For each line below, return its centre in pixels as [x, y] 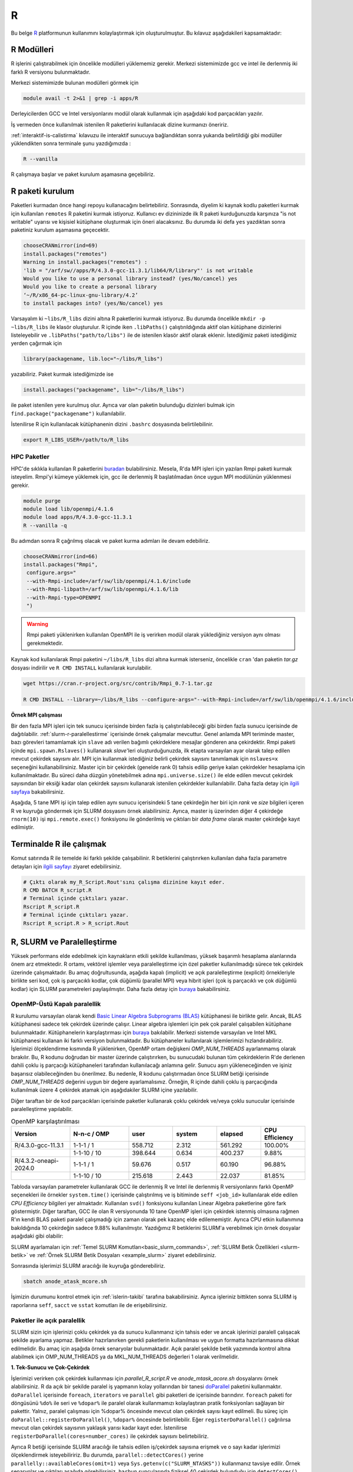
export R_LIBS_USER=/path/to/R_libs [76, 440]
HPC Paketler [30, 457]
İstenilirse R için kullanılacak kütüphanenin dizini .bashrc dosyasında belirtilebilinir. [112, 425]
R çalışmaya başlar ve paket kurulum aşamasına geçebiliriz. [83, 174]
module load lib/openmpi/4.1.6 [69, 509]
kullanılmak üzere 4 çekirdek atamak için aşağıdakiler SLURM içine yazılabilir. [104, 1090]
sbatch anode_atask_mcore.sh [65, 1282]
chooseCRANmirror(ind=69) [61, 246]
